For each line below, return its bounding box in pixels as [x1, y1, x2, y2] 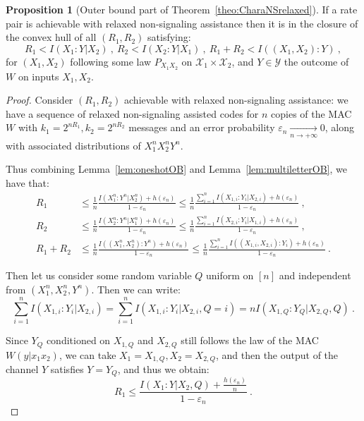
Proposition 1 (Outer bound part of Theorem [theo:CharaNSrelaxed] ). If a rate [6, 2, 358, 16]
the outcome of [284, 54, 349, 68]
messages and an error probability [128, 120, 275, 135]
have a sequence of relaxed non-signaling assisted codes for [6, 106, 259, 121]
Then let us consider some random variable [6, 268, 192, 283]
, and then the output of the [215, 347, 339, 362]
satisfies [50, 361, 84, 376]
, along [324, 120, 355, 135]
